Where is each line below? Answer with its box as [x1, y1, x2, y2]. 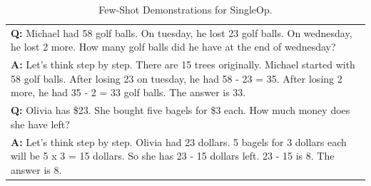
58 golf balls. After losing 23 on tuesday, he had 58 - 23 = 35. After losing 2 [11, 71, 342, 86]
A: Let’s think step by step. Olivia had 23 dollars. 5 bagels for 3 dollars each [11, 134, 347, 149]
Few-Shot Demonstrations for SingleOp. [98, 2, 273, 16]
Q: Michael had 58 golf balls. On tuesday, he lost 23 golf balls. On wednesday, [11, 25, 352, 40]
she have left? [11, 116, 70, 131]
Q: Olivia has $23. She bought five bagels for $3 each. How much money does [11, 103, 350, 118]
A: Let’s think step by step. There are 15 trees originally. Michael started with [11, 57, 355, 72]
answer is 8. [11, 162, 62, 177]
